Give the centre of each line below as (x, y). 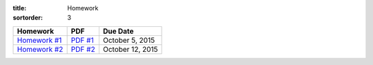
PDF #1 (82, 40)
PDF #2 (83, 49)
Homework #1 (39, 40)
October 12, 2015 (130, 49)
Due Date (118, 31)
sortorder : (28, 18)
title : (20, 8)
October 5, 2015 (129, 40)
